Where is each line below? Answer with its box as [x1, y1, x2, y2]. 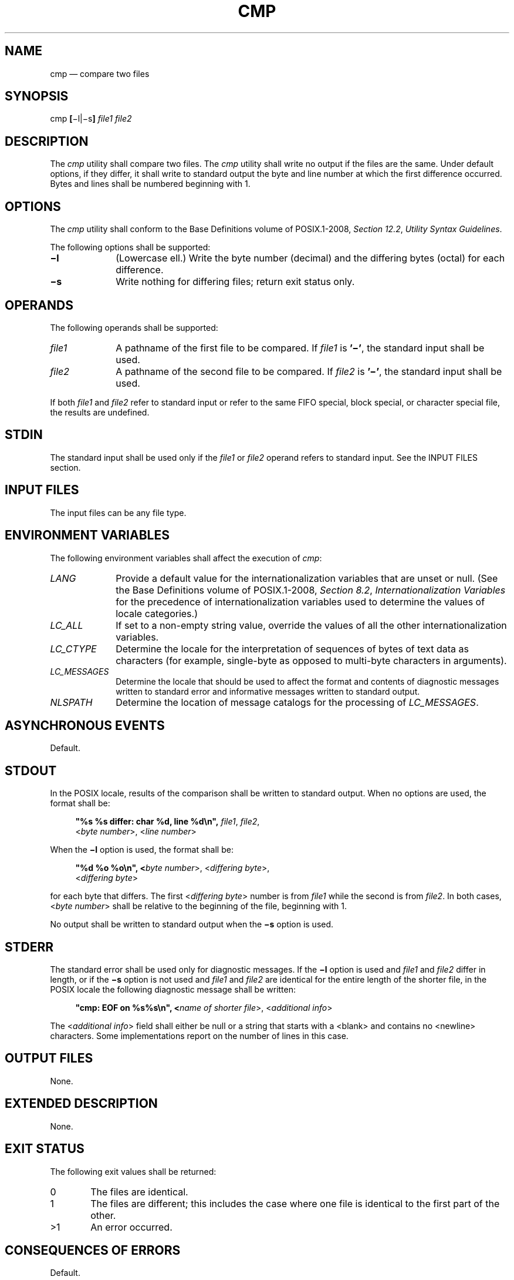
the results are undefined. [50, 407, 150, 417]
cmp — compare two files [50, 68, 150, 79]
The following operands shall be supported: [50, 322, 218, 333]
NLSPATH [50, 696, 93, 708]
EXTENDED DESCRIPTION [5, 1096, 158, 1111]
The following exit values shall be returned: [50, 1166, 217, 1177]
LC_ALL [50, 619, 83, 631]
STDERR [5, 939, 54, 954]
